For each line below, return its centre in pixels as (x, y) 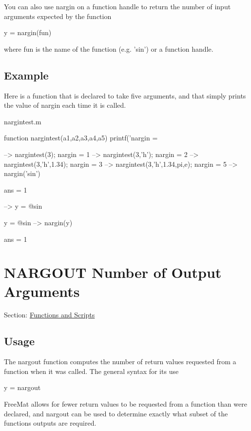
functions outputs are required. (50, 423)
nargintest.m (23, 121)
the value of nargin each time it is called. (65, 105)
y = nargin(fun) (28, 32)
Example (26, 75)
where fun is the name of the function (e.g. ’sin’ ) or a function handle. (109, 49)
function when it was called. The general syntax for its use (91, 371)
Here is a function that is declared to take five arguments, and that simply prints (125, 95)
